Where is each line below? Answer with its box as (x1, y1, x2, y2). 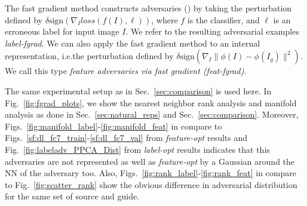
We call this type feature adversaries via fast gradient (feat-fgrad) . (5, 64, 247, 77)
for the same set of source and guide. (5, 190, 140, 202)
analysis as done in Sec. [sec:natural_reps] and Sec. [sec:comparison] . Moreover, (5, 108, 299, 121)
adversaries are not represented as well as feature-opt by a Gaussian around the (5, 155, 295, 167)
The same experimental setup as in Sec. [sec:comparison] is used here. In (5, 84, 272, 97)
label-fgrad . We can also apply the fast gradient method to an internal (5, 36, 260, 49)
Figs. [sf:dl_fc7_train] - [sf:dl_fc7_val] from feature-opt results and (5, 131, 248, 144)
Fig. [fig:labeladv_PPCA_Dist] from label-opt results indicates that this (5, 143, 270, 155)
